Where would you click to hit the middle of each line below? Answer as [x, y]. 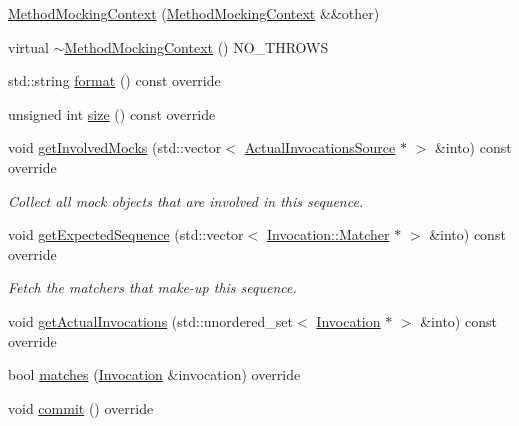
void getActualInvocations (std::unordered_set [151, 320]
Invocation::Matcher [328, 234]
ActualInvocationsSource [320, 147]
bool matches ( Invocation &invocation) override [154, 374]
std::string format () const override [114, 80]
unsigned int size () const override [112, 113]
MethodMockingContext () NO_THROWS [196, 46]
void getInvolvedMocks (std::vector [115, 147]
